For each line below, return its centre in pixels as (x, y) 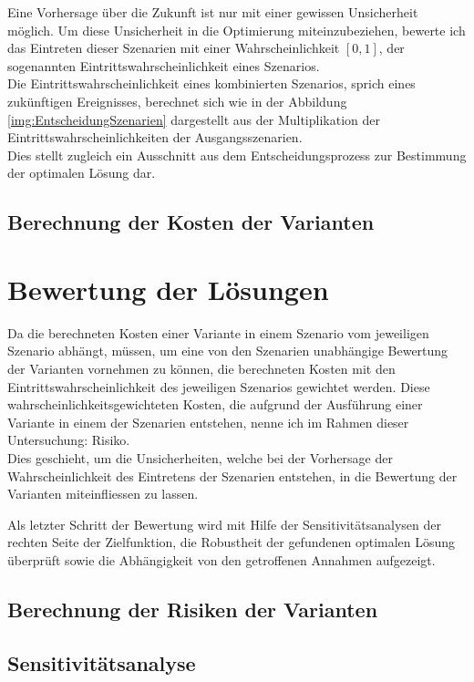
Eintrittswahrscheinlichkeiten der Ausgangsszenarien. (155, 137)
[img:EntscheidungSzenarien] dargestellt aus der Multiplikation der (194, 119)
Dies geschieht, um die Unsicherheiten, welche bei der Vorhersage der (200, 458)
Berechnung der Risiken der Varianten (193, 609)
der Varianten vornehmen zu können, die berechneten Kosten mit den (201, 369)
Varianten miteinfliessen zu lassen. (103, 494)
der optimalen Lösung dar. (82, 173)
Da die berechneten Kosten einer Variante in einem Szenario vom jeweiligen (218, 332)
